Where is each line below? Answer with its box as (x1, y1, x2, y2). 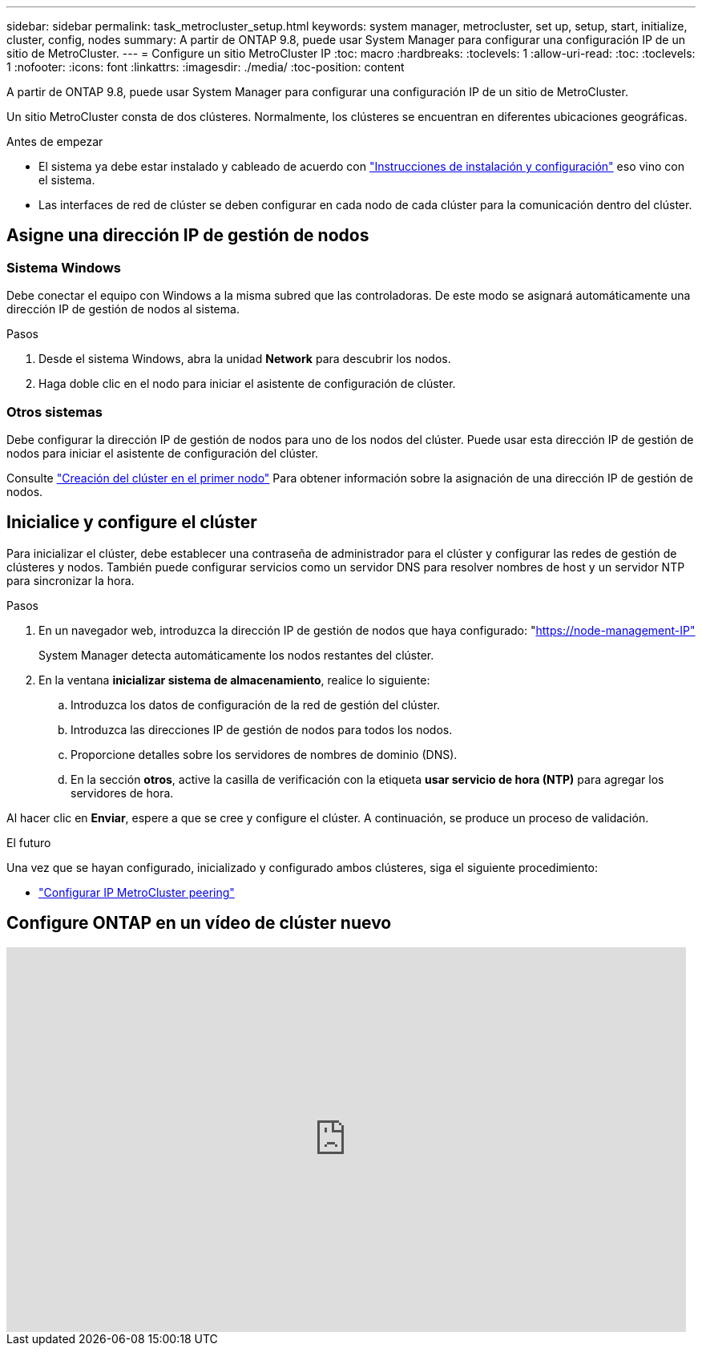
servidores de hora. (71, 785, 174, 800)
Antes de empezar (6, 135, 103, 148)
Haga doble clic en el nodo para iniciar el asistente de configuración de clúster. (38, 377, 456, 391)
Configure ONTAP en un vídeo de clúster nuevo (6, 913, 392, 934)
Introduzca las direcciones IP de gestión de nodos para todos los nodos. (71, 722, 453, 737)
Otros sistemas (6, 403, 103, 420)
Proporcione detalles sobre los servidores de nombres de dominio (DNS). (71, 747, 458, 761)
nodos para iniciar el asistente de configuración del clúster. (6, 446, 319, 460)
